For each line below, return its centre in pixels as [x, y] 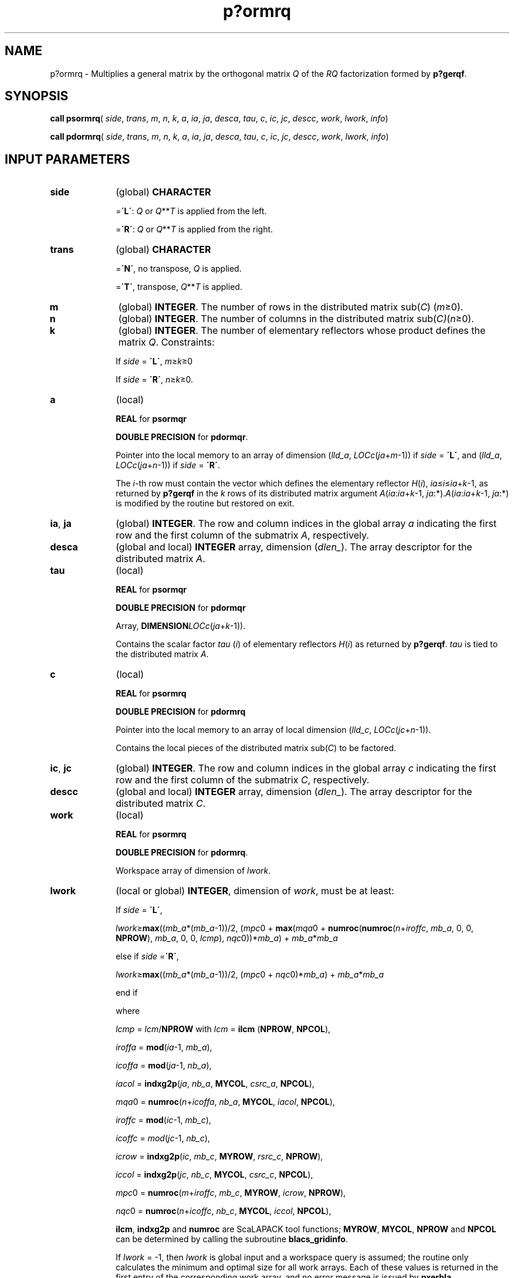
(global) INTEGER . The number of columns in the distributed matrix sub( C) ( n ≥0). [296, 319]
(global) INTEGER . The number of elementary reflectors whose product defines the [302, 331]
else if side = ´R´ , [147, 956]
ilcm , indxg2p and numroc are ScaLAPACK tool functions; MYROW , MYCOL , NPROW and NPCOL [306, 1229]
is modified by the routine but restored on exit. [205, 503]
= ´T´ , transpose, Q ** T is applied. [179, 287]
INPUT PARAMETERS [67, 159]
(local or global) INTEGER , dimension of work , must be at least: [255, 891]
